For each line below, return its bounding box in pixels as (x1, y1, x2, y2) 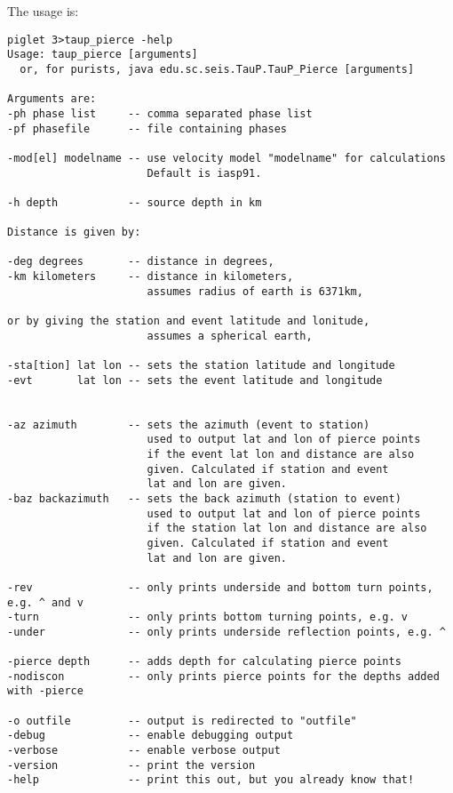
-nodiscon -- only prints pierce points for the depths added (7, 669, 440, 683)
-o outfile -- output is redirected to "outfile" (7, 714, 357, 727)
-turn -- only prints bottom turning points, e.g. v (7, 611, 409, 624)
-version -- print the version (7, 758, 256, 772)
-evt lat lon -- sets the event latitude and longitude (7, 373, 383, 387)
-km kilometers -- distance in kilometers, (7, 270, 294, 284)
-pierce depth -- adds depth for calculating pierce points (7, 655, 401, 669)
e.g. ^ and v (7, 596, 83, 609)
